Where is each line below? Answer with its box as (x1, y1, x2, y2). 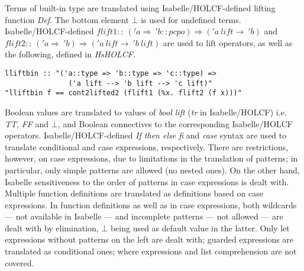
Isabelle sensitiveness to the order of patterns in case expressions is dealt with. (5, 175, 289, 188)
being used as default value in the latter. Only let (110, 221, 290, 234)
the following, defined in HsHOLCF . (5, 48, 135, 60)
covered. (5, 256, 34, 269)
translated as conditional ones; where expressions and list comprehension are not (5, 245, 297, 257)
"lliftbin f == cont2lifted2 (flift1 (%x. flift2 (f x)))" (5, 89, 242, 98)
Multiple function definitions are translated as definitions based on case (5, 187, 263, 199)
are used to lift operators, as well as (163, 36, 293, 49)
